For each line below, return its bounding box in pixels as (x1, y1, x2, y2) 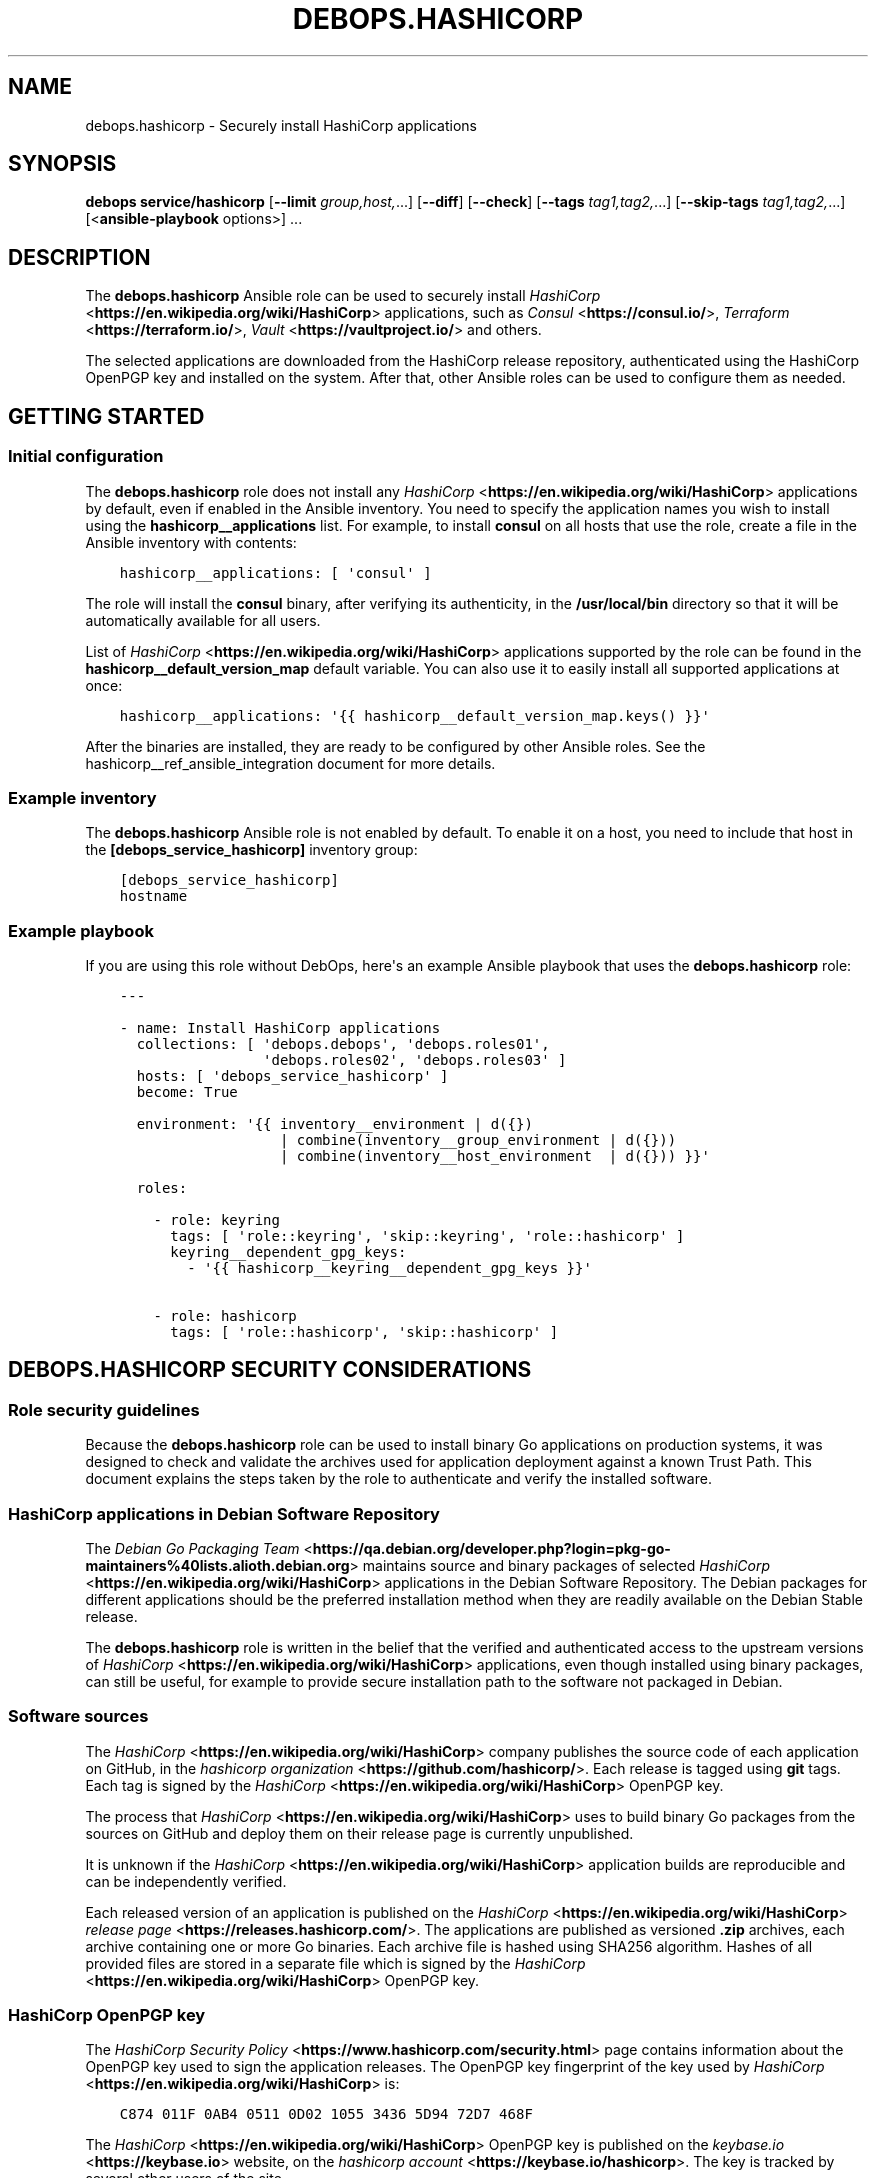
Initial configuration (8, 446, 164, 467)
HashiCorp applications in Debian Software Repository (8, 1503, 440, 1524)
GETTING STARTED (8, 403, 205, 429)
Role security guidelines (8, 1399, 200, 1420)
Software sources (8, 1706, 149, 1727)
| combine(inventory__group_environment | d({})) (279, 1132, 677, 1148)
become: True (136, 1084, 238, 1100)
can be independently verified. (85, 1872, 287, 1890)
